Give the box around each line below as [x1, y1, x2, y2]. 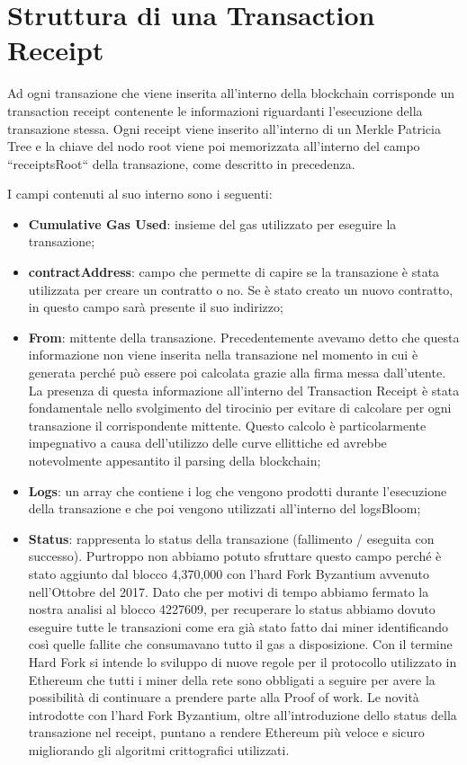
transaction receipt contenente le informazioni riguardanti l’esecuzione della [7, 101, 423, 120]
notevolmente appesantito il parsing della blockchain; [28, 451, 321, 469]
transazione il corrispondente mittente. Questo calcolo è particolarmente [28, 415, 427, 434]
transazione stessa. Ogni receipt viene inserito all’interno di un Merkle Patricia [7, 119, 441, 138]
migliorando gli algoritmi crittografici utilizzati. [28, 740, 290, 759]
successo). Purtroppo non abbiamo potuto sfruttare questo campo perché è [28, 547, 442, 565]
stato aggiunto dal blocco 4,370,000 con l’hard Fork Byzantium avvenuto [28, 564, 429, 583]
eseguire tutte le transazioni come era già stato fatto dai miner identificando [28, 617, 449, 636]
